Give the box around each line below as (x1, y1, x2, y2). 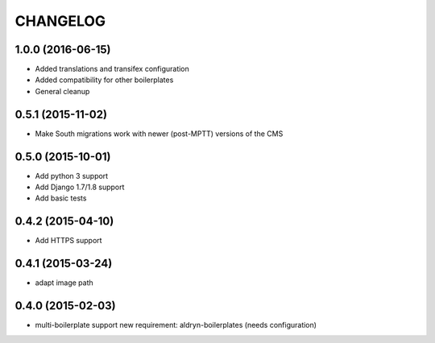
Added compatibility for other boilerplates (35, 75, 174, 85)
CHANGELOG (14, 12, 106, 30)
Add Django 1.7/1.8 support (35, 182, 125, 192)
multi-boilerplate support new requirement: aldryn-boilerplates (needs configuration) (35, 320, 317, 330)
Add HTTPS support (35, 236, 102, 246)
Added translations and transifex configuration (35, 64, 189, 74)
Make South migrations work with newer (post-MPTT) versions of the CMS (35, 129, 284, 138)
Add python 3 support (35, 171, 109, 180)
